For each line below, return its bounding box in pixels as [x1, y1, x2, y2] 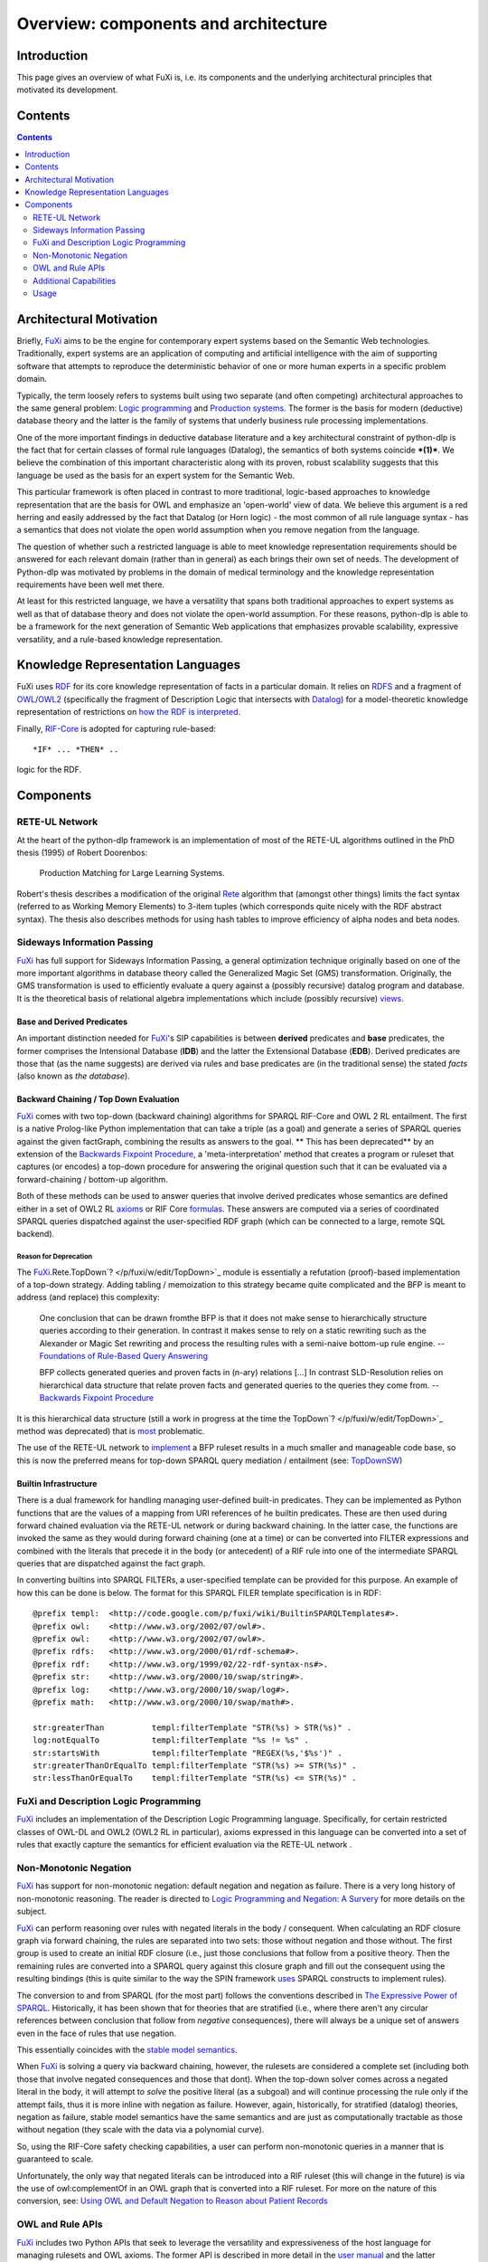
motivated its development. [16, 84, 118, 95]
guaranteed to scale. [16, 2153, 94, 2164]
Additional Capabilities [33, 275, 117, 286]
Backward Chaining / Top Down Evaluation [16, 1094, 180, 1105]
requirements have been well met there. [16, 579, 165, 590]
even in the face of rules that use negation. [16, 2028, 176, 2039]
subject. [16, 1906, 47, 1917]
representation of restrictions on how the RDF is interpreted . [16, 707, 241, 718]
